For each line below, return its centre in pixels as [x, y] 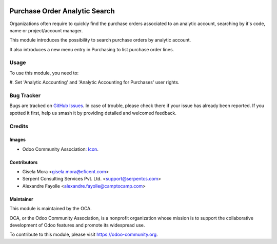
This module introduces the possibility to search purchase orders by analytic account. [100, 40]
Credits [19, 126]
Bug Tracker [25, 95]
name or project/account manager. [46, 30]
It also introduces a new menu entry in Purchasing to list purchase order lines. [92, 49]
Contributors [24, 162]
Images [17, 140]
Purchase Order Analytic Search [62, 11]
